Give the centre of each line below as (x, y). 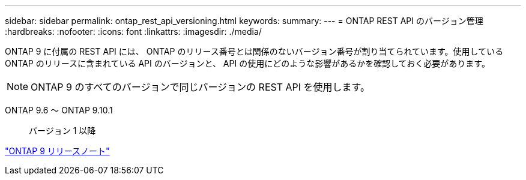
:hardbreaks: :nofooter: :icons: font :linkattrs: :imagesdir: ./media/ (133, 31)
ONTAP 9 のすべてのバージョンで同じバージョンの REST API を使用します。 (200, 87)
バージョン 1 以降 (62, 130)
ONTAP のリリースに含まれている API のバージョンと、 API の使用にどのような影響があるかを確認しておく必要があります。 (247, 63)
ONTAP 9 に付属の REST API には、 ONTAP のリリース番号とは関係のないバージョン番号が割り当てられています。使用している (254, 51)
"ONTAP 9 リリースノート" (57, 151)
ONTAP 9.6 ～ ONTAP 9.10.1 (59, 110)
